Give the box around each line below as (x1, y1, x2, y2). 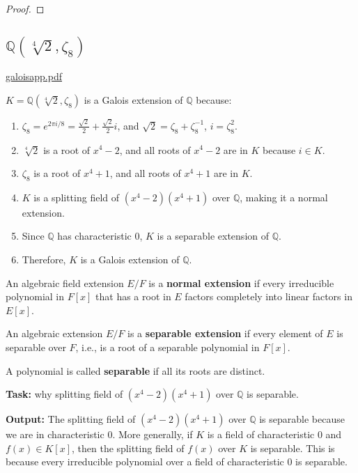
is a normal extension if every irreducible (148, 275, 334, 290)
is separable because (259, 412, 345, 426)
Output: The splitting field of (6, 412, 136, 426)
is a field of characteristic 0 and (207, 427, 342, 442)
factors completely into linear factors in (185, 289, 352, 304)
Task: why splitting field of (6, 387, 123, 401)
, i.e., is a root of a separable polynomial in (75, 340, 260, 355)
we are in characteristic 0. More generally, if (6, 427, 193, 442)
